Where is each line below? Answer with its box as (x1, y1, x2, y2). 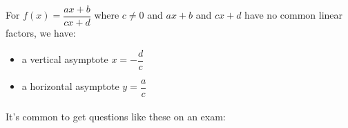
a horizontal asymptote (21, 79, 119, 93)
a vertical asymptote (21, 52, 108, 66)
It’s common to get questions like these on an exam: (6, 109, 226, 124)
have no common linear (244, 8, 343, 22)
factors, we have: (6, 26, 76, 40)
